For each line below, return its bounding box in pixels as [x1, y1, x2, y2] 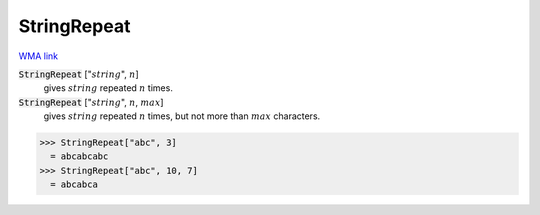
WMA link [18, 50, 59, 62]
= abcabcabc [50, 151, 109, 162]
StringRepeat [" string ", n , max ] [18, 96, 164, 108]
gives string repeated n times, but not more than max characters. [43, 110, 321, 122]
